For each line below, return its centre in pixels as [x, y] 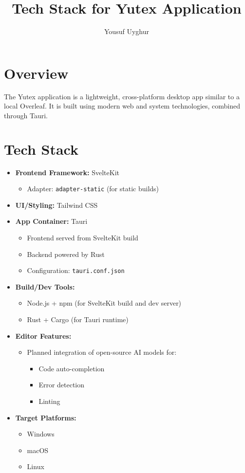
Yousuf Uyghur [127, 31]
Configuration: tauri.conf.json [76, 270]
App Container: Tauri [51, 221]
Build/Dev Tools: [45, 286]
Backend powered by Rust [66, 254]
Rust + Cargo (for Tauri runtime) [78, 319]
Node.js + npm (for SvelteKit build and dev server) [104, 303]
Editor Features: [43, 336]
